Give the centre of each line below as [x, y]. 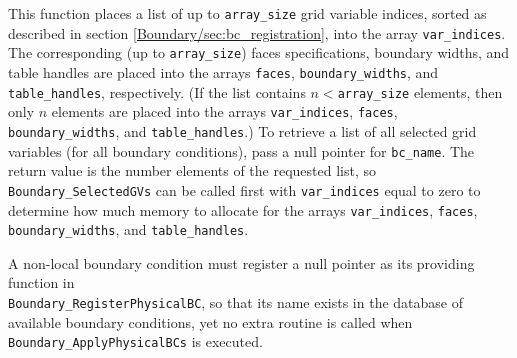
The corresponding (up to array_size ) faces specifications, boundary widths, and [259, 52]
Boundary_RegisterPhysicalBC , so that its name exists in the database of [235, 302]
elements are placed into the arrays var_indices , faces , [224, 111]
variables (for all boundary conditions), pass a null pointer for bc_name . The [241, 150]
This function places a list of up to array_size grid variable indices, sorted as [247, 13]
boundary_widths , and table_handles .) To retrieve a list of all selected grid [242, 130]
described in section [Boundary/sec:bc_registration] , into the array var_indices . [257, 32]
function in [41, 282]
